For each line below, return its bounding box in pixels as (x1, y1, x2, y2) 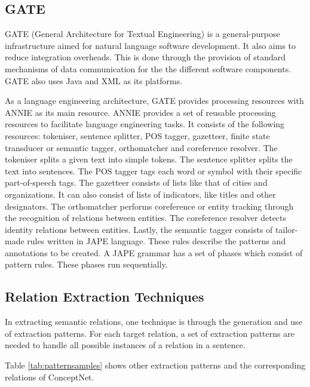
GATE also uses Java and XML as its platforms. (5, 74, 183, 87)
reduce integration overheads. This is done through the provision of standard (5, 51, 286, 63)
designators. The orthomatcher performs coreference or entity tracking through (5, 199, 294, 212)
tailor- (275, 223, 298, 235)
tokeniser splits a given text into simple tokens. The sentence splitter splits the (5, 153, 293, 165)
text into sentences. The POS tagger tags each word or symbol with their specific (5, 164, 302, 177)
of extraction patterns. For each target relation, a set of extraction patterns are (5, 327, 294, 339)
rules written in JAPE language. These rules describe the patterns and (27, 235, 286, 247)
